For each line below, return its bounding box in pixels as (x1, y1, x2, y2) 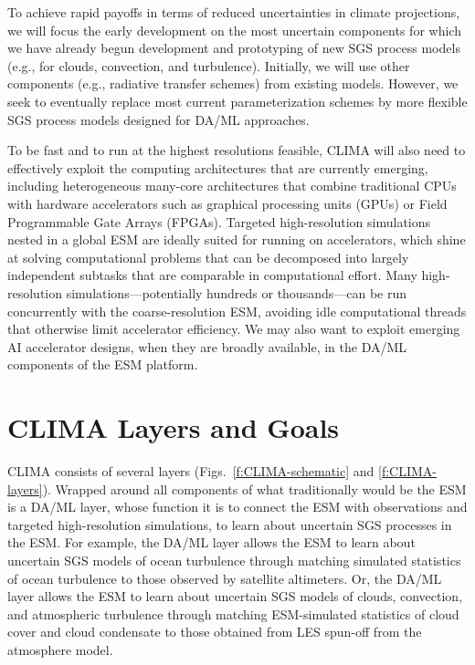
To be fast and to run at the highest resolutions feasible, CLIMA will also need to (7, 140, 466, 160)
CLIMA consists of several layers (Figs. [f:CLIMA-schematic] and (7, 462, 375, 480)
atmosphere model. (7, 639, 113, 659)
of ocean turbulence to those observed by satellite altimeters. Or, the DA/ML (7, 568, 442, 587)
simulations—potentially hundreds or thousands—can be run (66, 283, 407, 302)
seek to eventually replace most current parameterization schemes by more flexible (7, 91, 468, 110)
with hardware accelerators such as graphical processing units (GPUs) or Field (7, 193, 448, 213)
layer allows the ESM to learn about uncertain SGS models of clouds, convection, (7, 587, 463, 606)
